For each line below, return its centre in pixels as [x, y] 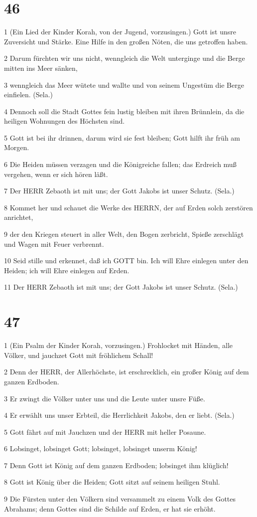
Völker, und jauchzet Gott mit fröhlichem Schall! [79, 355]
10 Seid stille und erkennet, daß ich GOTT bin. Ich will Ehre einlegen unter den [126, 260]
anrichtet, [19, 217]
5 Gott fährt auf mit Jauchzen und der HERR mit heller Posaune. [105, 431]
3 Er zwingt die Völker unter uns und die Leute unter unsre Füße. [105, 398]
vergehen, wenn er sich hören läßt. [56, 174]
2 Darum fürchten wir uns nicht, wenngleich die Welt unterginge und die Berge [125, 58]
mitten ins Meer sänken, [41, 68]
